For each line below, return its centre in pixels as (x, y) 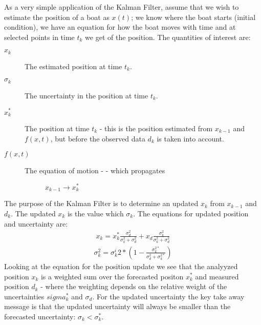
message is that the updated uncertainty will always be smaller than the (117, 306)
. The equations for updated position (191, 213)
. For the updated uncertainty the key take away (168, 296)
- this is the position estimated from (156, 128)
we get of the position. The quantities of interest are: (168, 37)
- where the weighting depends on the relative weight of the (134, 286)
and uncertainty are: (36, 223)
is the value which (95, 213)
